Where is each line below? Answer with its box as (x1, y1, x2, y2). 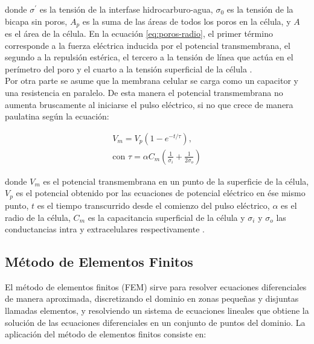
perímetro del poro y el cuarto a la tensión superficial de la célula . (5, 62, 252, 75)
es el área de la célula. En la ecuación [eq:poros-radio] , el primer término (5, 27, 273, 40)
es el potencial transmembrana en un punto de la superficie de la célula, (43, 174, 309, 187)
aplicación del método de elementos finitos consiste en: (5, 328, 207, 340)
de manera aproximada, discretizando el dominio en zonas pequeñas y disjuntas (5, 292, 299, 305)
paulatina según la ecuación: (5, 110, 109, 123)
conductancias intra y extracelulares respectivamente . (5, 223, 205, 235)
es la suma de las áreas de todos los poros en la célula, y (82, 14, 291, 27)
